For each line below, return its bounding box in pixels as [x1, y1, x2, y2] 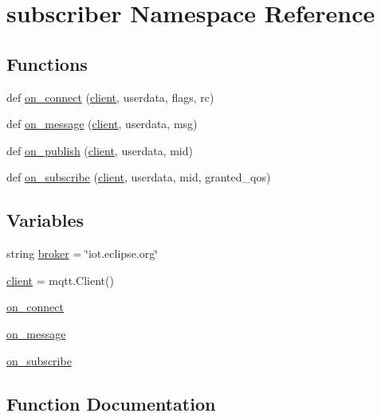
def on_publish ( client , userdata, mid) [6, 142, 193, 158]
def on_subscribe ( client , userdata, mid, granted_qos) [6, 169, 271, 185]
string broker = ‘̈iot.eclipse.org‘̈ [6, 245, 159, 262]
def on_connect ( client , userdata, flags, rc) [6, 88, 214, 105]
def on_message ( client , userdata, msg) [6, 115, 198, 132]
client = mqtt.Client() [6, 271, 114, 288]
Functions [6, 51, 88, 76]
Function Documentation [6, 391, 216, 415]
